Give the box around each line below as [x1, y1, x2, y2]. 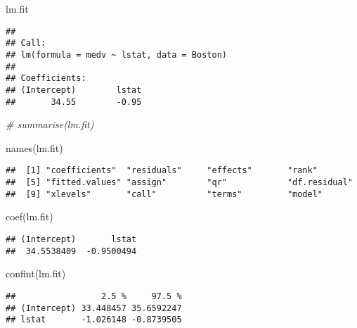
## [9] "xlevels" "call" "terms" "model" [6, 189, 323, 199]
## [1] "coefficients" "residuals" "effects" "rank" [6, 165, 318, 176]
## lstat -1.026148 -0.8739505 [6, 315, 182, 325]
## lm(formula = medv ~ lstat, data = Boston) [6, 49, 227, 60]
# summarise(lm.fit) [6, 117, 94, 132]
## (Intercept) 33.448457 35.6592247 [6, 303, 182, 313]
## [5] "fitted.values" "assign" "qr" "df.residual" [6, 177, 353, 188]
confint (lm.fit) [6, 266, 66, 281]
